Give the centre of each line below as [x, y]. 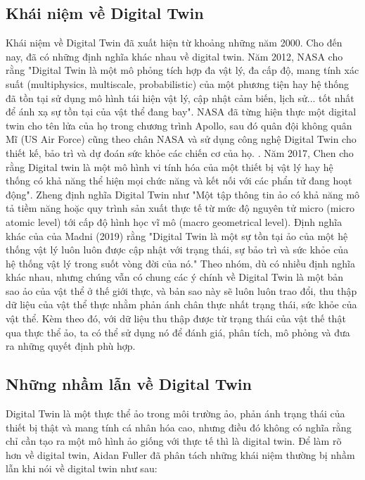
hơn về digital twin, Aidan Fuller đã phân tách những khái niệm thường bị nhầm [180, 454]
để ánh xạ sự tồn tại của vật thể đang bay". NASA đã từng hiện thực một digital [181, 112]
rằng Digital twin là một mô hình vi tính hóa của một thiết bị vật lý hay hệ [169, 166]
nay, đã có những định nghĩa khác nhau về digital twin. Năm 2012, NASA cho [174, 56]
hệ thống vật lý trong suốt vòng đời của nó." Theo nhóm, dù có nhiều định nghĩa [180, 263]
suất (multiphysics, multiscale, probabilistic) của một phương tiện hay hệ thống [178, 83]
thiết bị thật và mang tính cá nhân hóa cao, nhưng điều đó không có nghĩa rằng [179, 427]
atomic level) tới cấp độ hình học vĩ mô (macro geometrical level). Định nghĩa [174, 221]
